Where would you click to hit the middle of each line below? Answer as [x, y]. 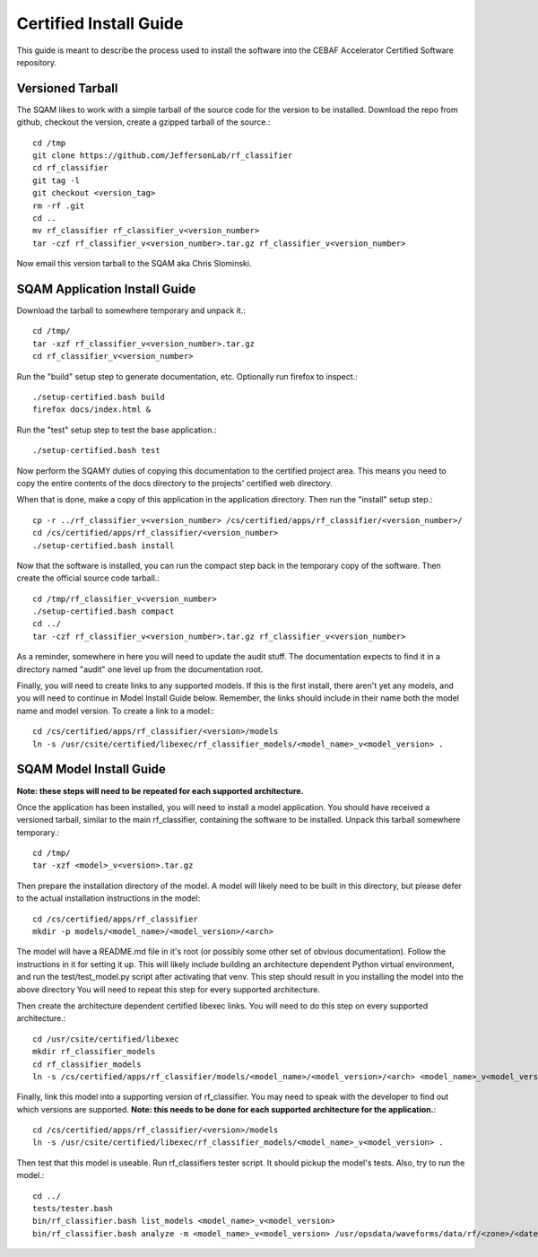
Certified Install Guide [100, 23]
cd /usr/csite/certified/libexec [106, 1039]
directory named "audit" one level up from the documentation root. [140, 669]
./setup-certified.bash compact [104, 611]
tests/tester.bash [73, 1209]
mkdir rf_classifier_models [94, 1052]
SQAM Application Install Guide [106, 288]
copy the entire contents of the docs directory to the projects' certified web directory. [175, 483]
